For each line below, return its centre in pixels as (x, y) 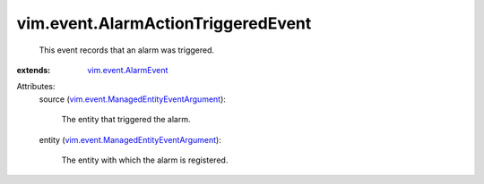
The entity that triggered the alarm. (126, 120)
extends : (34, 70)
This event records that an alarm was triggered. (127, 50)
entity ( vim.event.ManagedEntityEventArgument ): (130, 139)
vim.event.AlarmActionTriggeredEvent (164, 23)
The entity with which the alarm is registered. (145, 160)
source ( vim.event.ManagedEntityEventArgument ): (132, 99)
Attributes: (36, 87)
